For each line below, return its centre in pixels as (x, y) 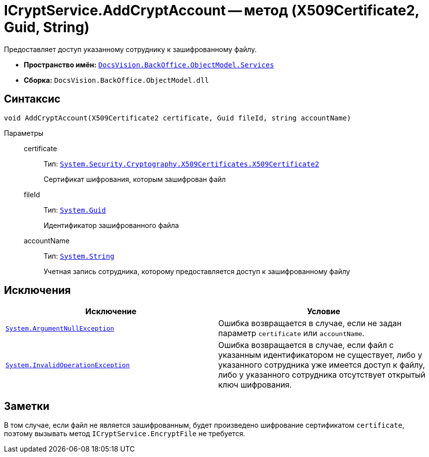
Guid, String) (47, 27)
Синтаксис (32, 99)
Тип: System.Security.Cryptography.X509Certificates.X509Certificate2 (182, 164)
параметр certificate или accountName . (291, 333)
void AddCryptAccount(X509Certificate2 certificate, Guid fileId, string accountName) (178, 118)
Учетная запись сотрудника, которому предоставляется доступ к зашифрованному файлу (197, 271)
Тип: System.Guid (75, 210)
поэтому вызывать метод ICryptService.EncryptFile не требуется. (125, 434)
